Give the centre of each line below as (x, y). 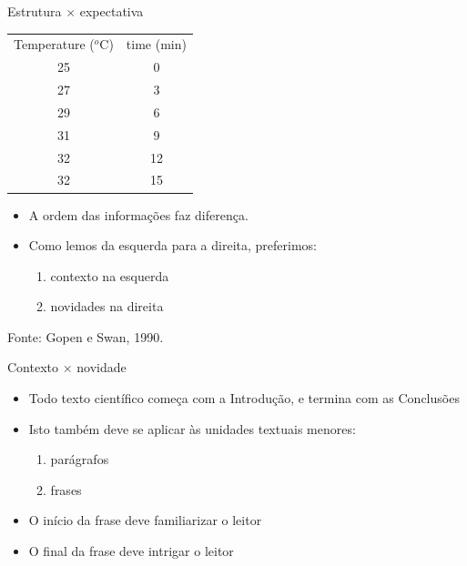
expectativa (112, 11)
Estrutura (35, 11)
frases (66, 489)
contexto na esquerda (110, 275)
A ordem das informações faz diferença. (138, 214)
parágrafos (80, 459)
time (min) (156, 44)
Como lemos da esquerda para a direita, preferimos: (173, 245)
